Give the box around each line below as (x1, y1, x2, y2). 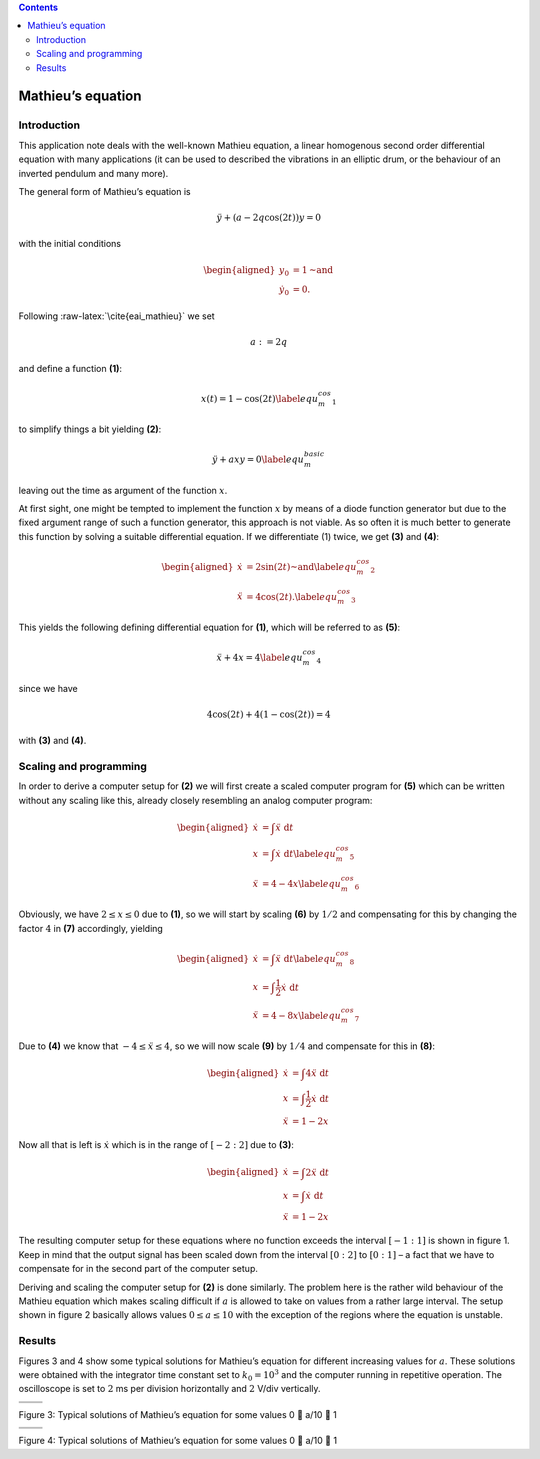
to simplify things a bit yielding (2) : (18, 423, 162, 435)
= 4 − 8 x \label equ (261, 1010, 342, 1021)
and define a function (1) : (18, 362, 123, 374)
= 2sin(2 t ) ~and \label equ (246, 561, 357, 572)
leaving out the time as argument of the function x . (18, 484, 228, 496)
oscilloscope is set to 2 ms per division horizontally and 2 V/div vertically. (18, 1383, 321, 1395)
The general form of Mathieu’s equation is (18, 185, 191, 197)
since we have (18, 682, 79, 694)
